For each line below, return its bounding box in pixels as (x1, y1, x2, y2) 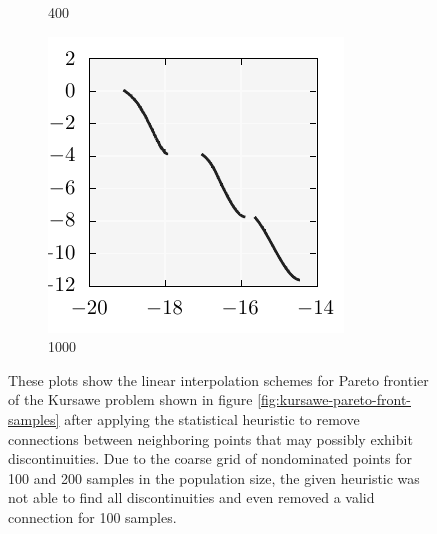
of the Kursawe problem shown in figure (8, 389, 253, 410)
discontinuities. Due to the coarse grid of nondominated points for (8, 448, 412, 469)
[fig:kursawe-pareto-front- (257, 389, 411, 410)
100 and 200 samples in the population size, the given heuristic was (8, 467, 420, 488)
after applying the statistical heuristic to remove (64, 408, 360, 429)
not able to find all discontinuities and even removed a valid (8, 487, 375, 508)
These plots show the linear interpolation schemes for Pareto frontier (8, 369, 429, 390)
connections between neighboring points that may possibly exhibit (8, 428, 413, 449)
